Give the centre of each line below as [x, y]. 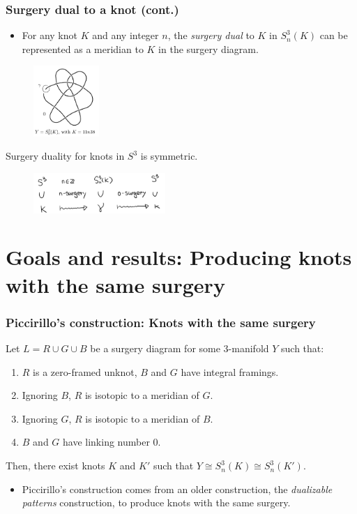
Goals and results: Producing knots [179, 257]
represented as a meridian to [83, 48]
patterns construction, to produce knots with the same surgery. [156, 502]
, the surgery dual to [211, 35]
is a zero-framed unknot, [85, 371]
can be [334, 35]
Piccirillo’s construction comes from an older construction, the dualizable [177, 489]
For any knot [50, 35]
